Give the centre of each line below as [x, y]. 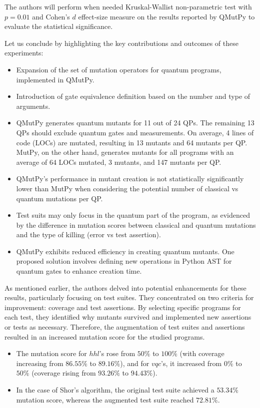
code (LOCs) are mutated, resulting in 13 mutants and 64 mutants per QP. [132, 142]
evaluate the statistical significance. [59, 26]
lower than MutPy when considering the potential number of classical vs [127, 188]
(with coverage [202, 353]
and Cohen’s [51, 16]
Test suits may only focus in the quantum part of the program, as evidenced [133, 215]
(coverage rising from [64, 373]
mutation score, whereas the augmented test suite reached [105, 399]
